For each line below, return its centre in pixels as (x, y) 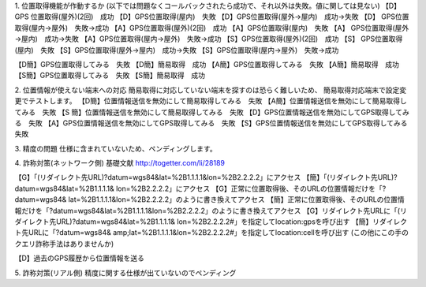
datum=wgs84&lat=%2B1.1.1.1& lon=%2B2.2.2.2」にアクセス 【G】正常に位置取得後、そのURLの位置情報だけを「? (200, 188)
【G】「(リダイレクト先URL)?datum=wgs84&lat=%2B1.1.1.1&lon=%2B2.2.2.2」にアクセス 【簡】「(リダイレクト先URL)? (206, 177)
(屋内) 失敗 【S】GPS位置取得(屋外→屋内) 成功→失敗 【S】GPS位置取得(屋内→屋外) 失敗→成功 (177, 50)
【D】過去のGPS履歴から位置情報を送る (80, 258)
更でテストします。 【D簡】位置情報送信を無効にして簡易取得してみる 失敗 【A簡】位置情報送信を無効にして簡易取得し (211, 101)
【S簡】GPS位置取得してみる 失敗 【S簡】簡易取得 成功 (110, 76)
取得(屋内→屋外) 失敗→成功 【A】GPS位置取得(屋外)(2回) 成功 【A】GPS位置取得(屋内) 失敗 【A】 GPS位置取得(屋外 (212, 28)
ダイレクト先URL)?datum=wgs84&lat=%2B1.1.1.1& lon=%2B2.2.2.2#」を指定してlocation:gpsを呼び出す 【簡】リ (197, 222)
